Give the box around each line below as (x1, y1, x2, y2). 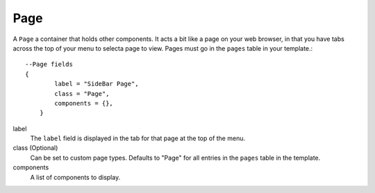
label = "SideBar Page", (54, 80, 139, 88)
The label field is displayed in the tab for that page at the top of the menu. (30, 134, 246, 142)
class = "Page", (54, 90, 110, 97)
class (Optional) (12, 144, 58, 152)
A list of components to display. (30, 173, 121, 181)
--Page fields (25, 60, 73, 69)
